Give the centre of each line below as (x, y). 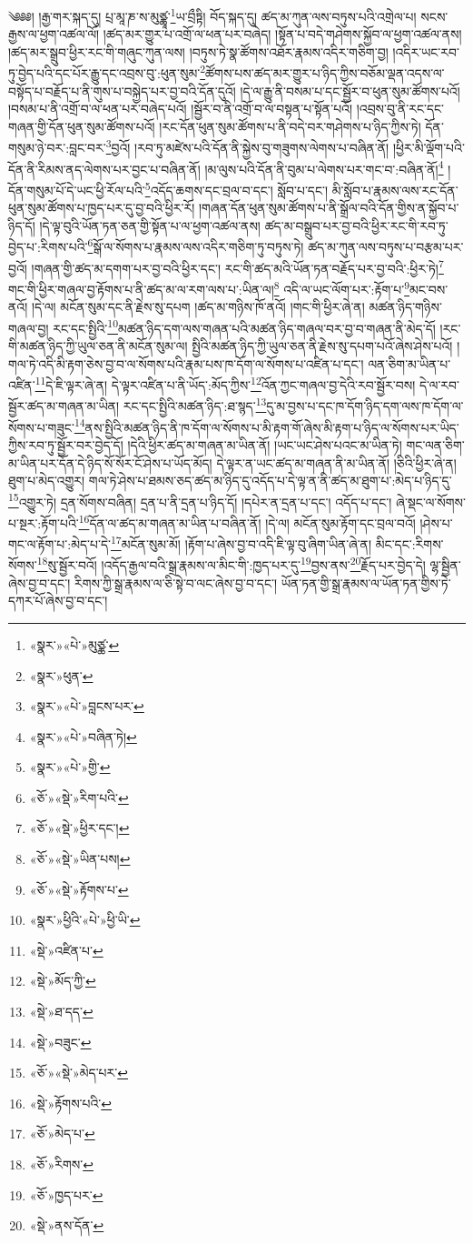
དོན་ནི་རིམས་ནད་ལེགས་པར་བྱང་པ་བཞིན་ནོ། (104, 169)
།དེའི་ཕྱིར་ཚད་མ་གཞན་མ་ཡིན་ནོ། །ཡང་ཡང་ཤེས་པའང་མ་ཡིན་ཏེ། (265, 444)
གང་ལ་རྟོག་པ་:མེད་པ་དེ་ (59, 543)
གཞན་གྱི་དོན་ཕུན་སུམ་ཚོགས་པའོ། (82, 126)
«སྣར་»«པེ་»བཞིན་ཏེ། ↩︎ (83, 736)
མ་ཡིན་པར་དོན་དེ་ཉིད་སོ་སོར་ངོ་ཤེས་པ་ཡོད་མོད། (110, 462)
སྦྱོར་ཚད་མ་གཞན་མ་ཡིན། (64, 406)
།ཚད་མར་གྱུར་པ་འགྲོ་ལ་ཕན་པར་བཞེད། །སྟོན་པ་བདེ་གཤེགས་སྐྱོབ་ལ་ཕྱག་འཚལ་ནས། (282, 34)
